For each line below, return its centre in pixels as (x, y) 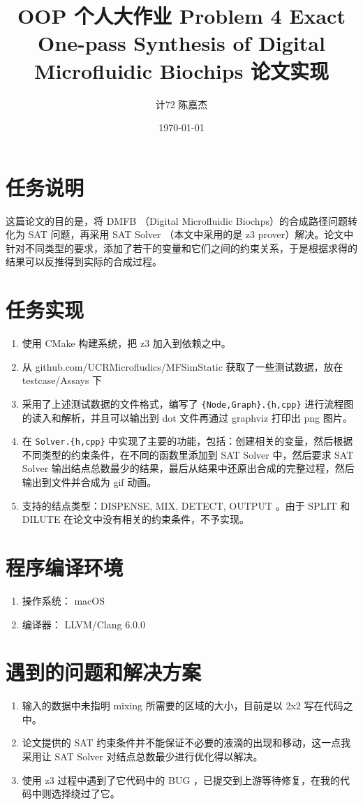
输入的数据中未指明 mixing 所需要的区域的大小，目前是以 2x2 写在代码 (183, 706)
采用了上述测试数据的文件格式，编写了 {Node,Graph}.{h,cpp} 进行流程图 (188, 403)
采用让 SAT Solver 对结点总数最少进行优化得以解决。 (142, 756)
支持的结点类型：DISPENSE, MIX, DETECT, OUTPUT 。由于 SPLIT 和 (186, 505)
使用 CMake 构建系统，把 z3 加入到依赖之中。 (126, 343)
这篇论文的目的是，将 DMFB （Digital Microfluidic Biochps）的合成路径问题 (177, 220)
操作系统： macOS (64, 600)
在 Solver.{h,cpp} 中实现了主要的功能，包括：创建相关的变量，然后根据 (187, 441)
